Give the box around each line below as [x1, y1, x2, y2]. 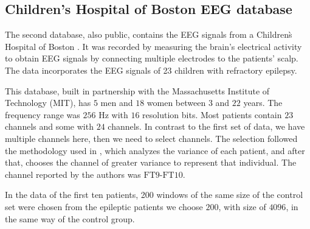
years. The [243, 96, 283, 109]
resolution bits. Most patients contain [142, 108, 282, 121]
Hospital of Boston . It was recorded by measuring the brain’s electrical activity [5, 40, 302, 52]
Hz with [98, 108, 128, 121]
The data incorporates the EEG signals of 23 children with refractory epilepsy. [5, 63, 297, 76]
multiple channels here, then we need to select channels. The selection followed [5, 132, 298, 144]
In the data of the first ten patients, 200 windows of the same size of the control [5, 188, 303, 201]
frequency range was [5, 108, 80, 121]
